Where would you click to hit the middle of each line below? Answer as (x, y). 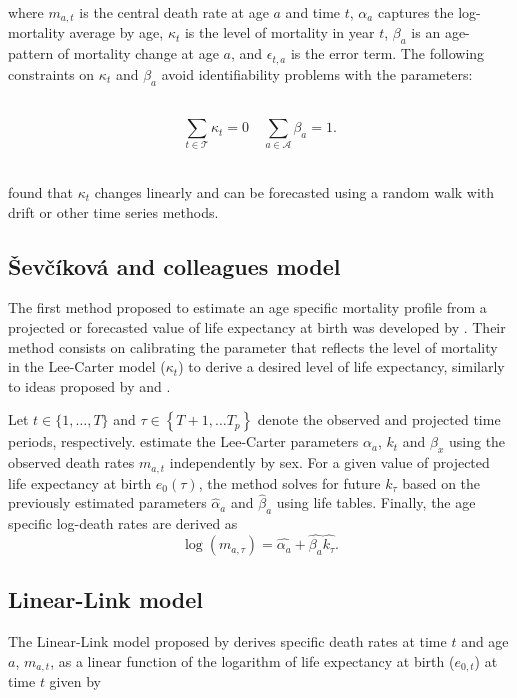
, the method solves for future (289, 482)
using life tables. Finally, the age (376, 502)
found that (40, 192)
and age (485, 641)
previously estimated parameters (107, 502)
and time (313, 12)
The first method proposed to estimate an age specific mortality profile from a (247, 307)
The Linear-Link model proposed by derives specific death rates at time (227, 641)
